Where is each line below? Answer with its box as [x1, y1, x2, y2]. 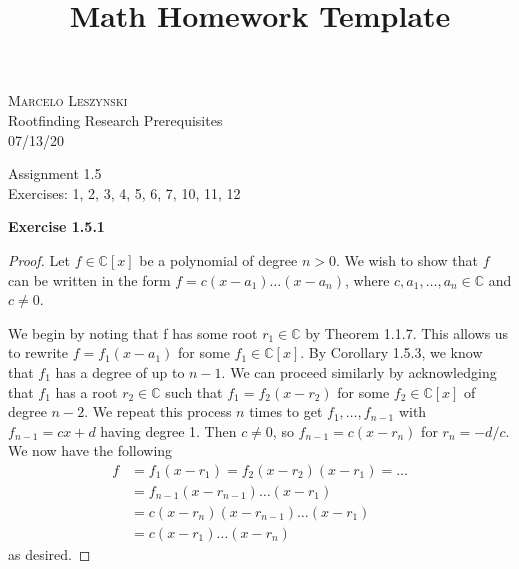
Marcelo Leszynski [8, 90, 128, 111]
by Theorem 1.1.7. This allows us [305, 322, 509, 343]
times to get [249, 401, 323, 422]
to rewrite [8, 342, 68, 363]
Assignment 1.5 [8, 163, 102, 184]
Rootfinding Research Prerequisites [8, 109, 223, 130]
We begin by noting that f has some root [8, 322, 258, 343]
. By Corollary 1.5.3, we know [300, 342, 483, 363]
